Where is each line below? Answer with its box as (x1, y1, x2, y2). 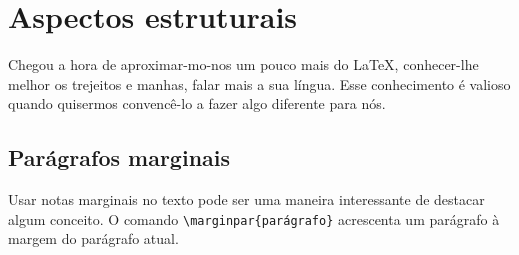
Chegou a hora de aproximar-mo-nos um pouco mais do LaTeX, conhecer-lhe (8, 54, 479, 75)
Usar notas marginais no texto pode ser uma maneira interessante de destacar (8, 189, 485, 210)
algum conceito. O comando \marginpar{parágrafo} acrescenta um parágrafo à (8, 208, 500, 229)
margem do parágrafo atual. (8, 228, 179, 249)
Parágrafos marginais (8, 142, 231, 173)
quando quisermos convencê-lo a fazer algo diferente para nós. (8, 93, 386, 114)
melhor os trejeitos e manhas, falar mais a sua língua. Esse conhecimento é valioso (8, 73, 511, 94)
